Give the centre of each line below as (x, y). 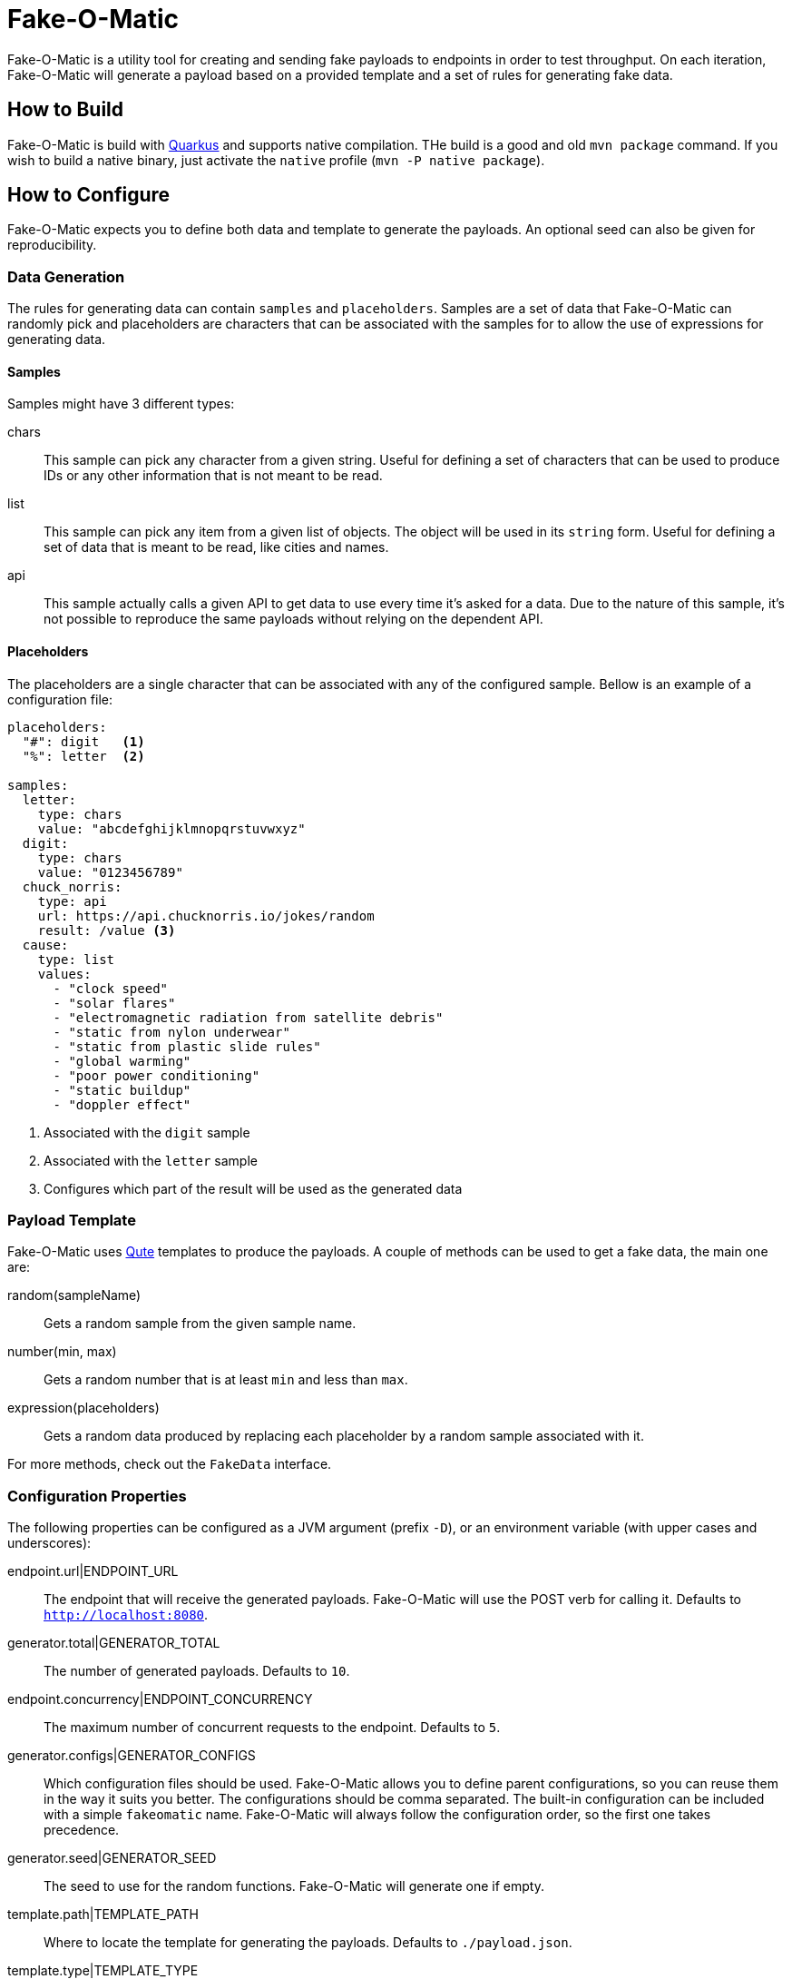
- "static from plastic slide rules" (187, 1046)
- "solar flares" (114, 1003)
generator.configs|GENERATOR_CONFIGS (132, 1756)
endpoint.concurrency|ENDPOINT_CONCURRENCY (160, 1699)
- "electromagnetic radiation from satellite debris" (248, 1017)
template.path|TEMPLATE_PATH (103, 1915)
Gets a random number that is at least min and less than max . (226, 1380)
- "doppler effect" (122, 1104)
